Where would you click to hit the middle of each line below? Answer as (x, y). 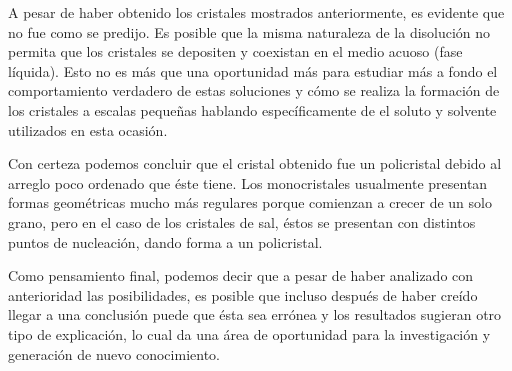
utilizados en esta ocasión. (88, 129)
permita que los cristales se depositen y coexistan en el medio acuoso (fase (235, 51)
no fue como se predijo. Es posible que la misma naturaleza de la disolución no (249, 31)
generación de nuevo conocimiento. (114, 353)
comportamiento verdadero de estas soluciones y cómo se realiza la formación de (254, 90)
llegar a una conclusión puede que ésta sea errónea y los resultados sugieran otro (255, 314)
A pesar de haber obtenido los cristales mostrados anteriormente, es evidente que (256, 12)
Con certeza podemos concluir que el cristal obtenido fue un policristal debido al (255, 163)
